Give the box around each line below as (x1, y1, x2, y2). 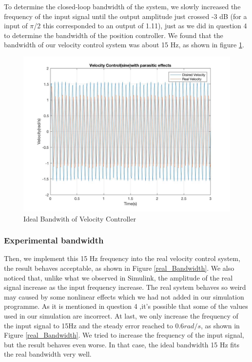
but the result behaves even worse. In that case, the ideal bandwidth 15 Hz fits (4, 339, 240, 349)
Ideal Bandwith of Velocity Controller (23, 213, 136, 223)
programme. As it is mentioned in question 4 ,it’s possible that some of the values (4, 301, 248, 311)
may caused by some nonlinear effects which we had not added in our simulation (4, 291, 244, 302)
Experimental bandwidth (4, 234, 104, 246)
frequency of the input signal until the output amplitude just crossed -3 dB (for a (4, 11, 247, 21)
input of (4, 20, 28, 31)
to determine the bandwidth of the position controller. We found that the (4, 30, 223, 40)
